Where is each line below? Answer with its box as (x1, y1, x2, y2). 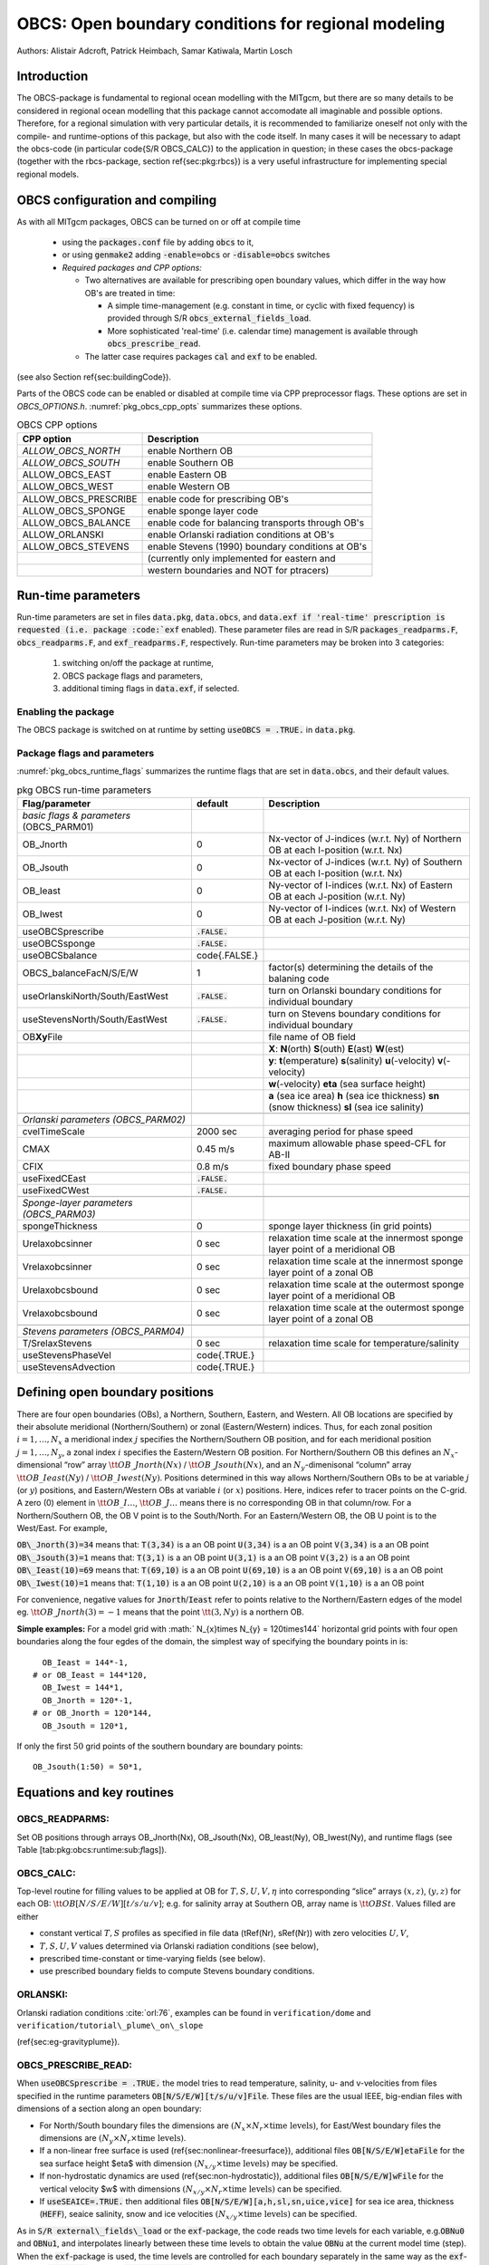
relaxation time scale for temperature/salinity (268, 1337, 459, 1350)
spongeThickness (22, 1219, 99, 1232)
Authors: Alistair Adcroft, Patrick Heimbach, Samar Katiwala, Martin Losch (16, 45, 293, 56)
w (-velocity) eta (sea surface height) (268, 1078, 427, 1091)
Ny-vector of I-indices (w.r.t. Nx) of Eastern (268, 879, 453, 892)
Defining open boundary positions (16, 1384, 215, 1400)
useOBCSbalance (22, 949, 98, 962)
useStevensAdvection (22, 1361, 116, 1373)
